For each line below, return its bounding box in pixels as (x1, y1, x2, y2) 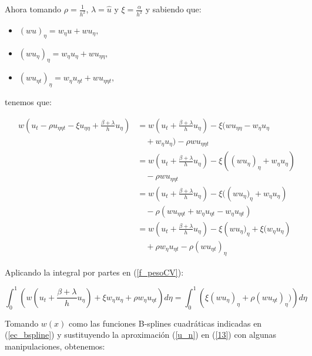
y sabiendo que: (145, 3, 202, 15)
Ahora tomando (5, 3, 62, 15)
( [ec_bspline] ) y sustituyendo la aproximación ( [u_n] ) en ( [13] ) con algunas (5, 328, 277, 341)
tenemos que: (5, 96, 52, 108)
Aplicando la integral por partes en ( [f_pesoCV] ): (5, 266, 184, 278)
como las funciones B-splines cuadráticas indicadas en (69, 317, 262, 329)
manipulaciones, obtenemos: (5, 340, 105, 352)
